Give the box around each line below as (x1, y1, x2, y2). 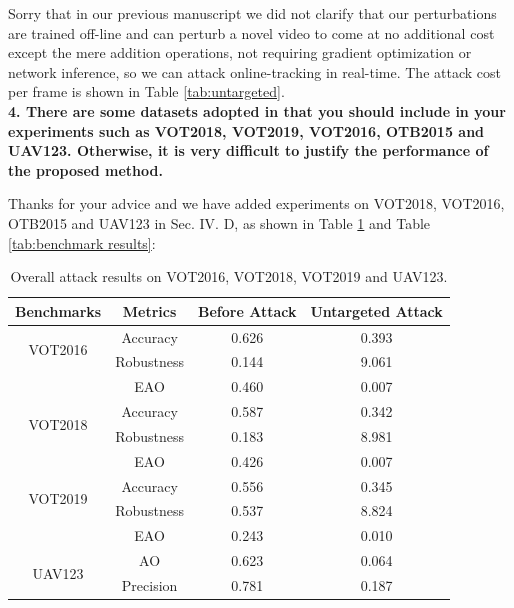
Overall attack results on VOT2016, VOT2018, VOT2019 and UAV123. (10, 266, 448, 287)
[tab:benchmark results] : (8, 232, 156, 253)
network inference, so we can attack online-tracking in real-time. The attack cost (8, 61, 501, 82)
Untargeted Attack (310, 300, 443, 321)
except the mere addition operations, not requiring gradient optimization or (8, 42, 472, 63)
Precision (121, 575, 178, 595)
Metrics (122, 300, 177, 321)
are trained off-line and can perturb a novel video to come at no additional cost (8, 22, 495, 43)
